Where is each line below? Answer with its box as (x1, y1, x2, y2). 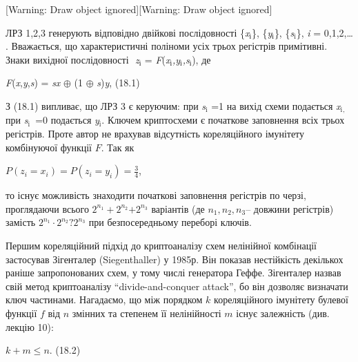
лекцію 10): (6, 319, 54, 334)
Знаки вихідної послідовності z (6, 52, 139, 66)
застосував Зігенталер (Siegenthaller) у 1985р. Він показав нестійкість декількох (6, 251, 344, 266)
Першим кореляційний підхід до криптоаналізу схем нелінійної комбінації (6, 238, 317, 252)
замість (6, 215, 36, 229)
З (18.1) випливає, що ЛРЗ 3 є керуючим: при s (6, 98, 206, 113)
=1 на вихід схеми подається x (211, 98, 341, 113)
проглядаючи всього (6, 201, 89, 216)
